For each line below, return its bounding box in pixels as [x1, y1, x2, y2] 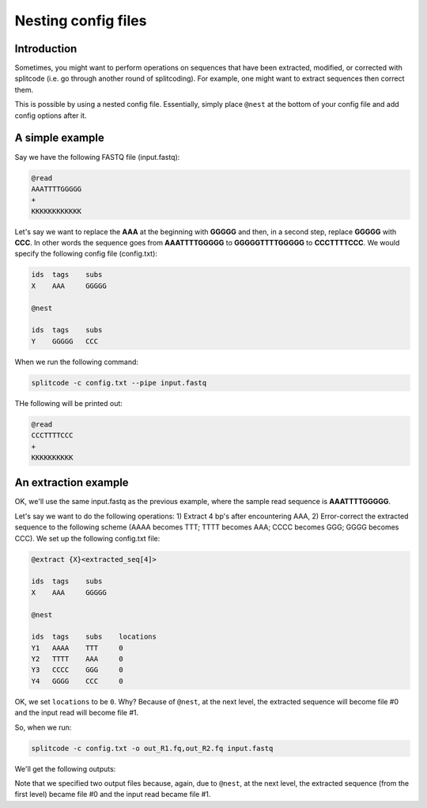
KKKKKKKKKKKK [31, 207, 82, 215]
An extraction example [14, 476, 130, 490]
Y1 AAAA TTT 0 [31, 643, 124, 652]
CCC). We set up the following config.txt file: [14, 533, 161, 543]
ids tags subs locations [31, 632, 157, 641]
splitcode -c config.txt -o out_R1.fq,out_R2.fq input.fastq [31, 744, 274, 753]
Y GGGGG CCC [31, 336, 99, 346]
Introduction [14, 42, 77, 55]
